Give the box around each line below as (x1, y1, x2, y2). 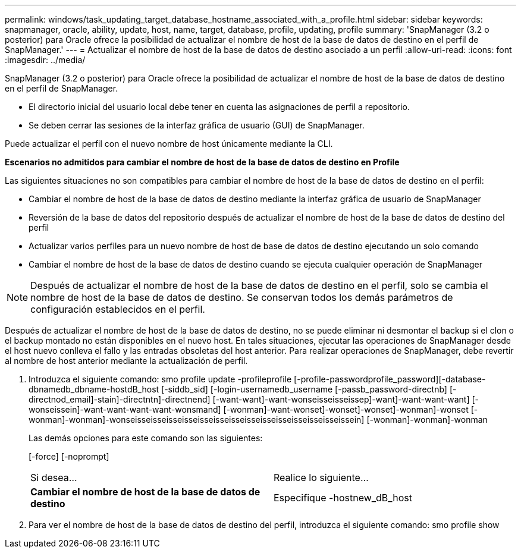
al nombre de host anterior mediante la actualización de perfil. (5, 356, 248, 366)
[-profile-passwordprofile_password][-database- (294, 374, 486, 384)
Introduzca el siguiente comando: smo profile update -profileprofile (29, 374, 292, 384)
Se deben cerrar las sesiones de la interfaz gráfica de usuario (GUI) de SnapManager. (29, 120, 365, 130)
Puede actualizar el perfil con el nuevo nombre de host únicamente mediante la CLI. (5, 139, 333, 149)
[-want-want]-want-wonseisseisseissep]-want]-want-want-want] (212, 394, 470, 404)
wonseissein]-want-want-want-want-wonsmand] (29, 404, 221, 414)
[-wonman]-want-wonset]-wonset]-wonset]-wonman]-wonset (223, 404, 469, 414)
